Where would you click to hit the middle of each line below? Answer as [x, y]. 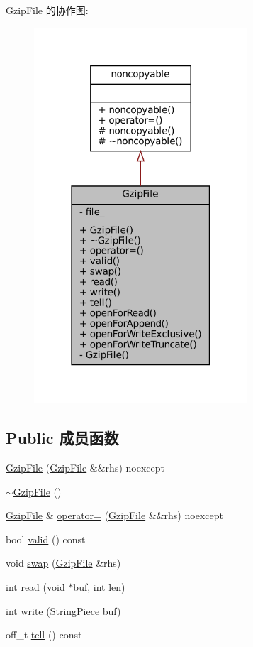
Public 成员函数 [62, 438]
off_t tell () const [44, 635]
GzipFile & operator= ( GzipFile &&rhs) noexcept [114, 515]
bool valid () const [46, 539]
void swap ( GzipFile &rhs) [63, 563]
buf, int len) [99, 587]
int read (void [35, 587]
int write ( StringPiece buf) [63, 610]
